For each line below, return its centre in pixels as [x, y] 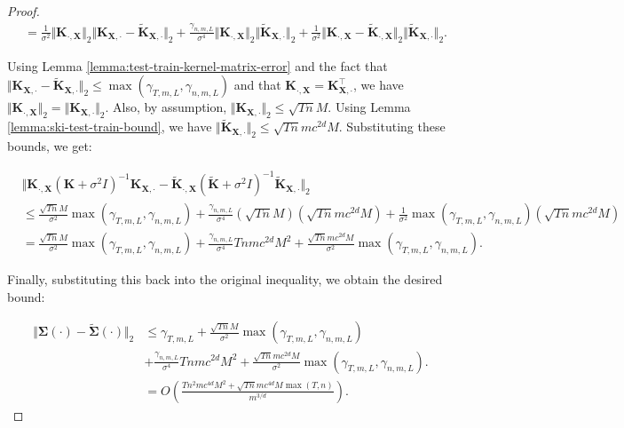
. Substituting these [392, 127]
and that [257, 85]
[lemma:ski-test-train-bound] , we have [110, 127]
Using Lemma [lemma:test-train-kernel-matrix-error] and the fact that [197, 65]
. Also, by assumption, [166, 107]
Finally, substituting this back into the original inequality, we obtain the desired [225, 279]
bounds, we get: [50, 146]
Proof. [24, 11]
